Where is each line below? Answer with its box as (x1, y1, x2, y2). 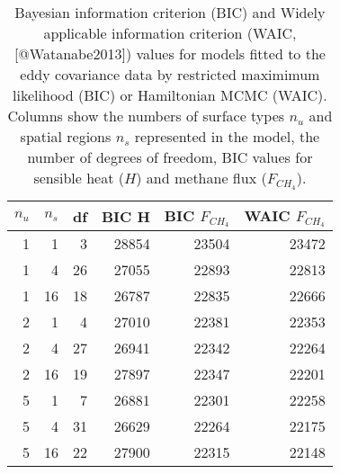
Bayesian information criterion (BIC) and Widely (14, 2, 326, 22)
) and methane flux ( (136, 167, 267, 188)
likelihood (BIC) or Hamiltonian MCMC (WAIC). (13, 85, 327, 105)
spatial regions (20, 126, 112, 147)
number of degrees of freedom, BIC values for (27, 147, 313, 167)
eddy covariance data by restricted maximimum (20, 64, 320, 85)
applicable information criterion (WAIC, (43, 22, 297, 43)
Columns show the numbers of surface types (7, 105, 285, 126)
